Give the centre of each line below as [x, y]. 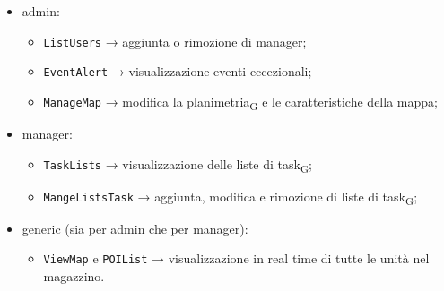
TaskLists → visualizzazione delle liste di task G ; [178, 165]
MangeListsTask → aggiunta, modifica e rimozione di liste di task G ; [231, 197]
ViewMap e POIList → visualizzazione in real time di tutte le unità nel [236, 258]
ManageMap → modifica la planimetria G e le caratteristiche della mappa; [240, 102]
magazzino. [74, 276]
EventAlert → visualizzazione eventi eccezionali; [178, 71]
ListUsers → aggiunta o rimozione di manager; [175, 41]
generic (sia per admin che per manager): [135, 228]
